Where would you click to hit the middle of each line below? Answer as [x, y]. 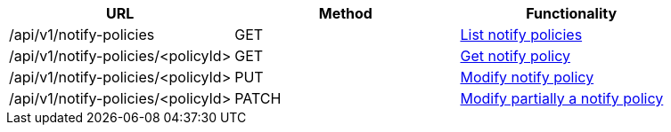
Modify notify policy [527, 77]
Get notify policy [515, 56]
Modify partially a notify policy [562, 98]
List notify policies [521, 35]
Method [345, 13]
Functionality [572, 13]
